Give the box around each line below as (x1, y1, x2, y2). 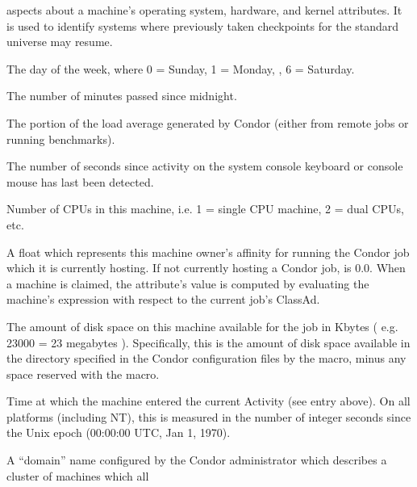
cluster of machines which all (6, 467, 149, 484)
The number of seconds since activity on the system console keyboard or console (6, 157, 403, 174)
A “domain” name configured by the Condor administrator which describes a (6, 451, 387, 468)
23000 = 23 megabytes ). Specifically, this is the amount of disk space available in (6, 334, 411, 351)
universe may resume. (6, 33, 113, 50)
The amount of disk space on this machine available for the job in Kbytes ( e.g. (6, 317, 398, 334)
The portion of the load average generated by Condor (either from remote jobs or (6, 114, 409, 131)
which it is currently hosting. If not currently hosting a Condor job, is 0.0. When (6, 259, 406, 276)
